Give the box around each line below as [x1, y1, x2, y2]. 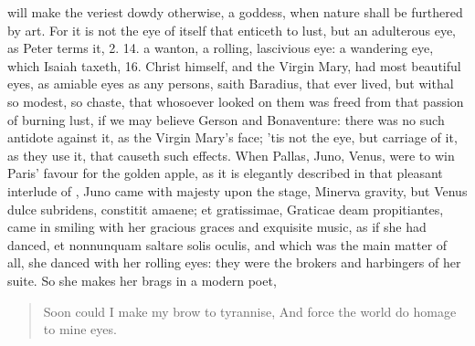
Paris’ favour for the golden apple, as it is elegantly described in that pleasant [7, 163, 443, 183]
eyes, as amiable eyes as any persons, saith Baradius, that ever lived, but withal [7, 74, 454, 93]
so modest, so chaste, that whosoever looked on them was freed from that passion [7, 91, 464, 110]
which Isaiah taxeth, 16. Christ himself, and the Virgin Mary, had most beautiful [7, 56, 461, 75]
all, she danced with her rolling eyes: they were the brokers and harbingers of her [7, 253, 461, 272]
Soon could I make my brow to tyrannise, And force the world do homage [43, 301, 457, 320]
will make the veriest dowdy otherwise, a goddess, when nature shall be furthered [7, 3, 463, 21]
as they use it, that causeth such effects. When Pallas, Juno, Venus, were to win [7, 145, 455, 164]
